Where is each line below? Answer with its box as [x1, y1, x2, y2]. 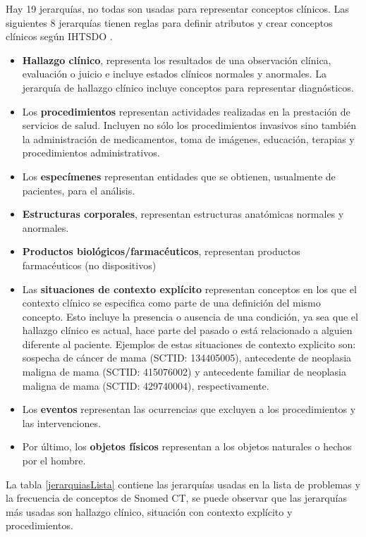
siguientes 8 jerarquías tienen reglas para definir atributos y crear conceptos [6, 15, 333, 30]
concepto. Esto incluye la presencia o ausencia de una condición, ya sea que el [22, 309, 358, 323]
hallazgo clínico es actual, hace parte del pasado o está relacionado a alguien [22, 323, 353, 338]
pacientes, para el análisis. [22, 183, 135, 197]
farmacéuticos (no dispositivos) [22, 257, 157, 272]
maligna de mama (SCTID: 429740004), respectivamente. [22, 378, 269, 393]
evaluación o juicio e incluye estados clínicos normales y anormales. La [22, 66, 327, 81]
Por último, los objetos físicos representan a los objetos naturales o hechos [22, 439, 352, 454]
